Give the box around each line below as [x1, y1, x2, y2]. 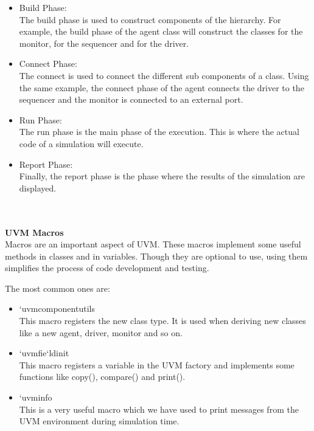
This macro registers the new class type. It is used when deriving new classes [19, 314, 306, 327]
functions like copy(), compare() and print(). [19, 370, 186, 383]
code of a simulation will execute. [19, 137, 144, 150]
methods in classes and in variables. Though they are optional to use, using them [5, 249, 308, 262]
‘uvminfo [19, 391, 52, 404]
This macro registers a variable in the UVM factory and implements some [19, 358, 295, 371]
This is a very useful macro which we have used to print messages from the [19, 402, 299, 415]
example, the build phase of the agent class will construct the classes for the [19, 25, 303, 38]
